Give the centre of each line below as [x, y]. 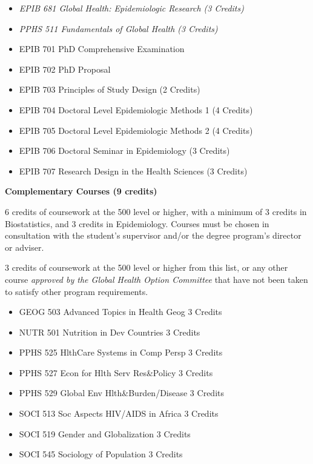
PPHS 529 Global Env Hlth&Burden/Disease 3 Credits [121, 393]
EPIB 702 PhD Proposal [65, 69]
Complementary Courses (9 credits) [81, 191]
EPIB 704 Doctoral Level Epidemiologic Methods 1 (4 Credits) [136, 109]
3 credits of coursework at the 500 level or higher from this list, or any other [147, 267]
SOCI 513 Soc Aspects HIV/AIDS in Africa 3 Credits [119, 413]
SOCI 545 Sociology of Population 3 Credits [101, 454]
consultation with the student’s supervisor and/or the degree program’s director [153, 235]
